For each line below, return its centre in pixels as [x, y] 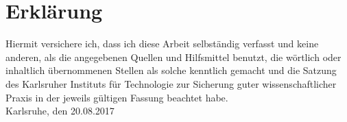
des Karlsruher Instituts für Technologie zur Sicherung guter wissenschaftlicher [171, 83]
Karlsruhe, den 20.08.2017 [60, 111]
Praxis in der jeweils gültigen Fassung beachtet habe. [117, 97]
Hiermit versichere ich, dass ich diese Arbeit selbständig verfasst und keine [162, 44]
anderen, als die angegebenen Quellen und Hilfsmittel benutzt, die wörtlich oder [173, 57]
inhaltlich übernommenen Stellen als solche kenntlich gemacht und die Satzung [171, 70]
